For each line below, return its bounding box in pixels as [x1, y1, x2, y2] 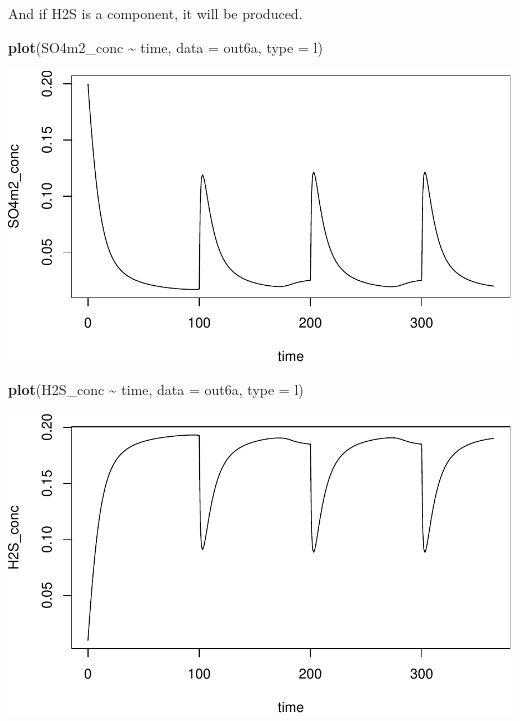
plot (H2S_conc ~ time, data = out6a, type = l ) [8, 379, 304, 400]
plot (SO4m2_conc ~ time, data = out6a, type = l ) [8, 36, 323, 57]
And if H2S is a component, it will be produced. [8, 3, 303, 23]
